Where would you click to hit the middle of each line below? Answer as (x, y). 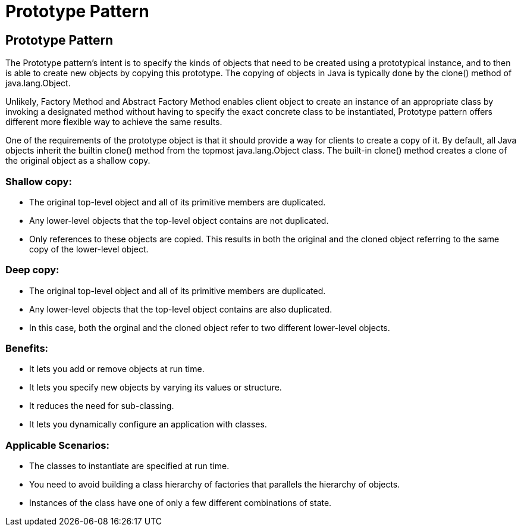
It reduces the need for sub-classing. (102, 406)
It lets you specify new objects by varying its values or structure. (156, 388)
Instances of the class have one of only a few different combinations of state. (181, 503)
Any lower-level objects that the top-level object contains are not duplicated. (179, 220)
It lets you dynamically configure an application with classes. (148, 424)
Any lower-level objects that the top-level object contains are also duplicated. (181, 309)
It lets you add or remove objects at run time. (117, 369)
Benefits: (27, 349)
